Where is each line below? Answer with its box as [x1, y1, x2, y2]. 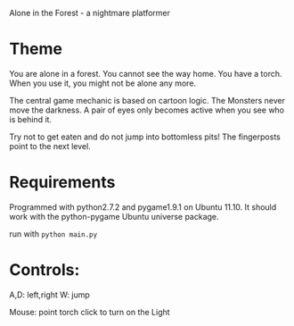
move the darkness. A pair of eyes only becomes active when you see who [9, 104, 285, 115]
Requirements [9, 172, 116, 193]
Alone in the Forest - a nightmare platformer [9, 8, 171, 18]
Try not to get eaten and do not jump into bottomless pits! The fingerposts [9, 131, 281, 142]
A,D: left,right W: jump [9, 289, 91, 300]
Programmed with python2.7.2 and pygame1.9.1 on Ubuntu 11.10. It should [9, 201, 277, 213]
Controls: [9, 260, 80, 280]
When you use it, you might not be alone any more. [9, 78, 197, 88]
